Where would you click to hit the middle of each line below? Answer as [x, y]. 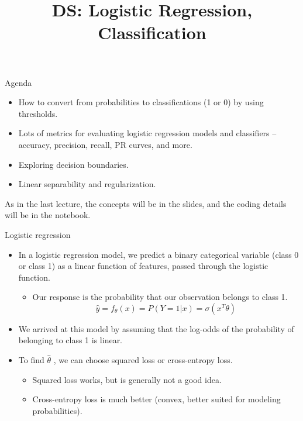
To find [31, 360]
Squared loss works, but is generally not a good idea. [127, 379]
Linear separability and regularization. [87, 184]
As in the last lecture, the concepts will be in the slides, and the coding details [146, 203]
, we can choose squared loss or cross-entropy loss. [143, 360]
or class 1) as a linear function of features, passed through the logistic [143, 266]
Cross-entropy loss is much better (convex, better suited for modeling [156, 399]
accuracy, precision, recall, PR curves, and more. [105, 144]
